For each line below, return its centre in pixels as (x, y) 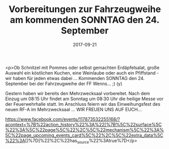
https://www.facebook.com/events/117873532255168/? (63, 119)
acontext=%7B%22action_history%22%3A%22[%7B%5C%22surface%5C (83, 124)
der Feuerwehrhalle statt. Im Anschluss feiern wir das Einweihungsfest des (83, 104)
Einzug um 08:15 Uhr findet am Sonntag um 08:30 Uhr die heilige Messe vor (84, 99)
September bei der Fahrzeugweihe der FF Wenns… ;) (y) (64, 84)
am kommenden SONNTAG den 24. (85, 20)
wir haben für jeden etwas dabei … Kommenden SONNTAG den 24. (75, 78)
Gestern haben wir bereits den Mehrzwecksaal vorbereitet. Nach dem (78, 93)
